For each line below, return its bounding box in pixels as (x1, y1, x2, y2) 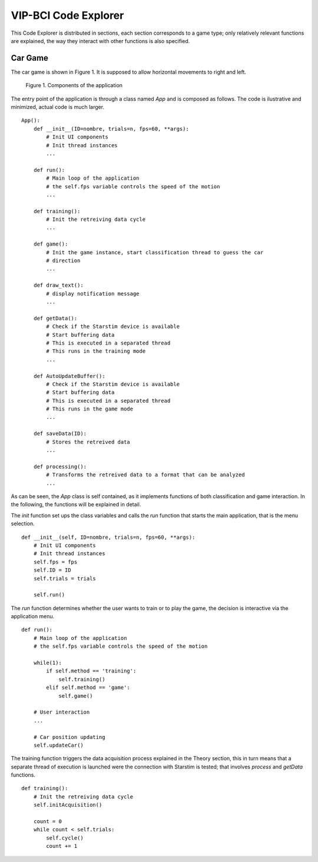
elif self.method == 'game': (46, 684, 131, 691)
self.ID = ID (33, 567, 71, 573)
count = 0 (33, 818, 62, 825)
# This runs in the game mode (46, 406, 134, 412)
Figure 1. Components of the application (25, 82, 123, 89)
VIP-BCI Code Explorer (11, 9, 124, 22)
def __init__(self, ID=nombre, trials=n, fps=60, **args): (21, 533, 196, 541)
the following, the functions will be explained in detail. (11, 501, 141, 508)
